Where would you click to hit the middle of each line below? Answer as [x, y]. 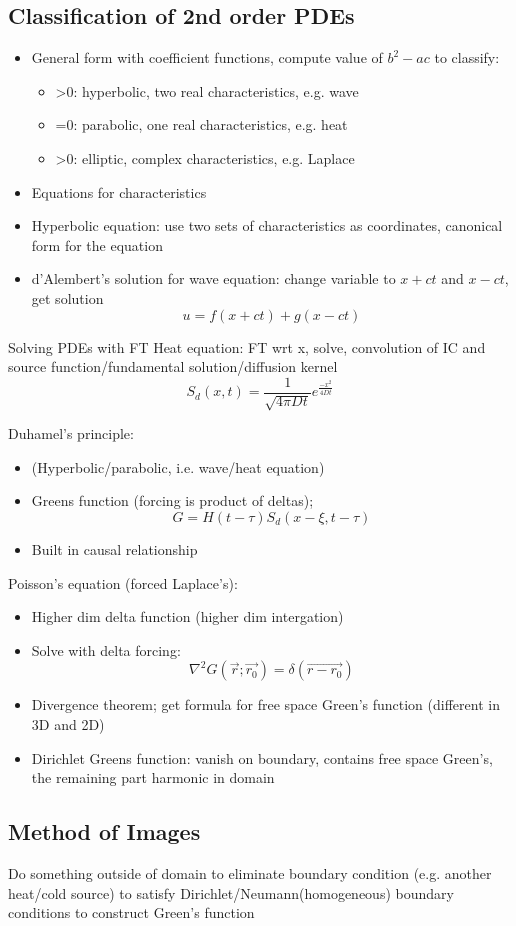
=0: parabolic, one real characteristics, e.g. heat [201, 124]
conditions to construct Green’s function [131, 912]
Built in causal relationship [114, 548]
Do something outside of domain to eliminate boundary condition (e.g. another [250, 872]
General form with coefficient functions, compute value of [207, 57]
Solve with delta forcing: [106, 649]
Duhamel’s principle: [71, 433]
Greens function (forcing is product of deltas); [172, 500]
